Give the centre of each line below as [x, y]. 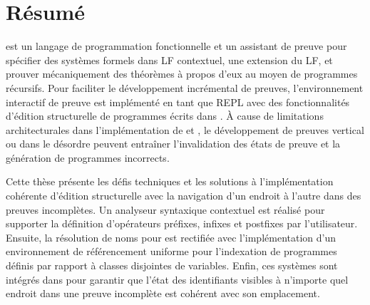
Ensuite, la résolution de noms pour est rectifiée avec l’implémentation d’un [171, 237]
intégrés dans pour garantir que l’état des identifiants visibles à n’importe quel [177, 279]
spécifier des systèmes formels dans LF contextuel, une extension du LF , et [169, 60]
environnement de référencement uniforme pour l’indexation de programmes [171, 251]
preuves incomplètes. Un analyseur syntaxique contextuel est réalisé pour [165, 209]
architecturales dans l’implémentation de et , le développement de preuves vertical [185, 129]
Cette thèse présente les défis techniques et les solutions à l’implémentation [170, 181]
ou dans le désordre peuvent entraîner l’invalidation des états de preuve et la [173, 144]
